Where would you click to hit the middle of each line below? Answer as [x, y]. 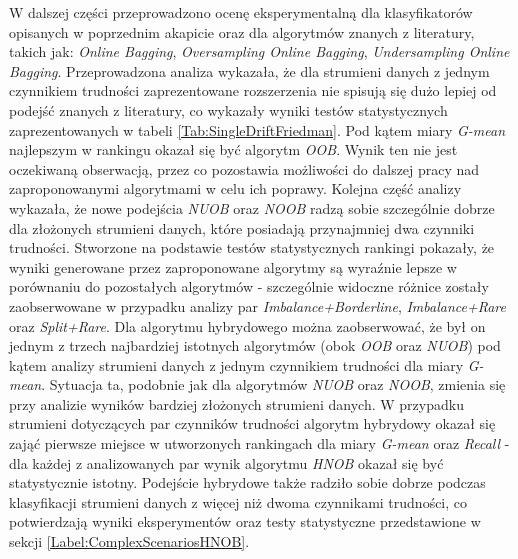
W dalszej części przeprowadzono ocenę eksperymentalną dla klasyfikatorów [241, 12]
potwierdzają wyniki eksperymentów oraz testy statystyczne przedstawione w [245, 521]
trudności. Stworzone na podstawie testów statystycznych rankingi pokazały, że [252, 247]
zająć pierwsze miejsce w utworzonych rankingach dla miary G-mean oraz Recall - [259, 443]
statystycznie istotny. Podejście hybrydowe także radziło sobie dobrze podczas [247, 482]
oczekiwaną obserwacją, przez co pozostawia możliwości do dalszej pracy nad [244, 168]
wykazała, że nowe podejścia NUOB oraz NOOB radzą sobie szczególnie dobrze [252, 207]
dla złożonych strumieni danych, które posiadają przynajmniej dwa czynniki [242, 227]
